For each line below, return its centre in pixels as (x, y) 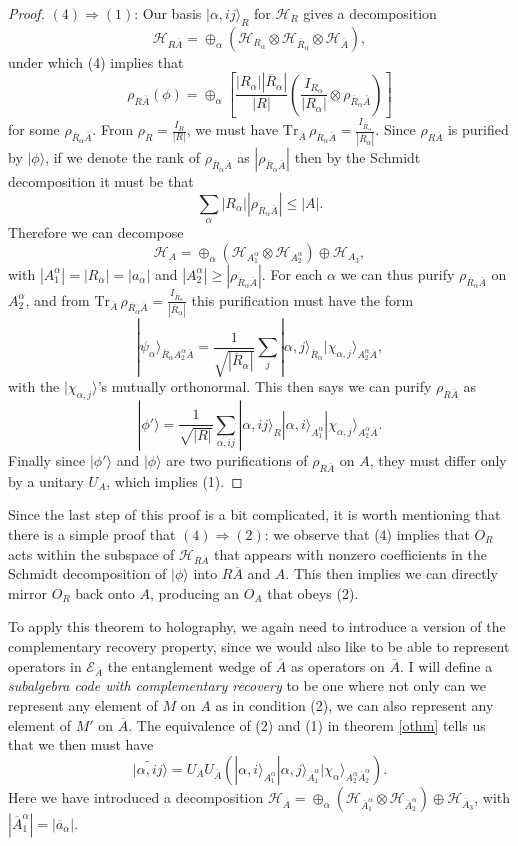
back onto (105, 592)
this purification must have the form (302, 299)
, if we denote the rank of (122, 157)
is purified (478, 129)
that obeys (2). (313, 592)
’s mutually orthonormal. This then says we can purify (264, 386)
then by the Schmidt (357, 157)
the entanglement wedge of (189, 665)
